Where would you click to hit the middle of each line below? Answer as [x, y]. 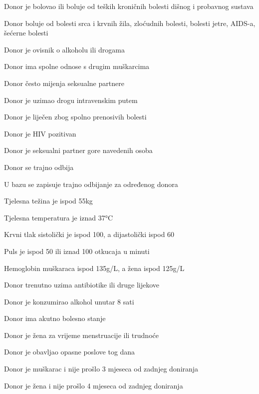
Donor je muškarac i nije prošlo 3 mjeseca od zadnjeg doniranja [101, 369]
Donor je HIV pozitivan [40, 133]
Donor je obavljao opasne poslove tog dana [70, 352]
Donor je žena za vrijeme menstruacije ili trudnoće [81, 335]
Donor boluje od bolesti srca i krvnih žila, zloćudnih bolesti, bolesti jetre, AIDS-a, [130, 23]
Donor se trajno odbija [39, 167]
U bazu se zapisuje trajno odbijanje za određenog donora [91, 184]
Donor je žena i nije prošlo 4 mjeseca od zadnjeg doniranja [94, 385]
